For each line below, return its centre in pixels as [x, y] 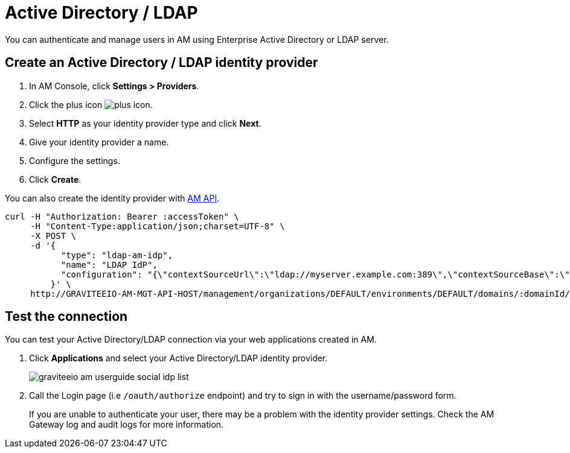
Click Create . [55, 179]
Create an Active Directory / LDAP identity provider [162, 63]
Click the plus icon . [91, 104]
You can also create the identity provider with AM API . [112, 198]
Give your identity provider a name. [99, 142]
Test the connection [66, 317]
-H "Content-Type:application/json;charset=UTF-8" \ [158, 226]
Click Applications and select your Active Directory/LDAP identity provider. [178, 358]
